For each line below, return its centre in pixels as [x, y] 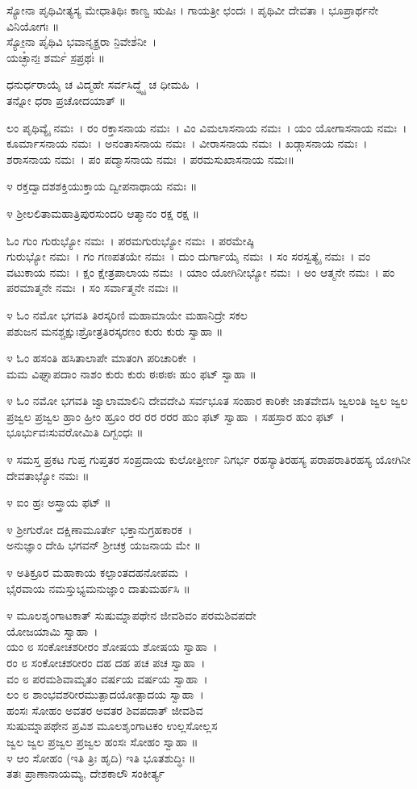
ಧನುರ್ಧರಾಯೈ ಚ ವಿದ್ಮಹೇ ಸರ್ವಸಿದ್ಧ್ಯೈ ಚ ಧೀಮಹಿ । [103, 84]
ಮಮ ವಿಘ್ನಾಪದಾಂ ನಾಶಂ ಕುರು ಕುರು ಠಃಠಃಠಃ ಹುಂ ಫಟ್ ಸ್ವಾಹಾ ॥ [131, 373]
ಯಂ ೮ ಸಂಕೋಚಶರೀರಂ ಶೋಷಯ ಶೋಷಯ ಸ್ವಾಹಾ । [112, 647]
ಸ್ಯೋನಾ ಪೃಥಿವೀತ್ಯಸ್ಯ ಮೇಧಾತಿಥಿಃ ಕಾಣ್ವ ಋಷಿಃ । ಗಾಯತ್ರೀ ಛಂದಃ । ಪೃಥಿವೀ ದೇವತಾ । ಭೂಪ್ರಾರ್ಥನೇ [192, 10]
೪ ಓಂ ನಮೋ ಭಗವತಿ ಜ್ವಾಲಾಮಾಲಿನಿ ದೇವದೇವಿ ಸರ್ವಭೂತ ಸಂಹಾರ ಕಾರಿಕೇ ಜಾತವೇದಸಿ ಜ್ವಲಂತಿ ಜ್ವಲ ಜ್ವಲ [207, 401]
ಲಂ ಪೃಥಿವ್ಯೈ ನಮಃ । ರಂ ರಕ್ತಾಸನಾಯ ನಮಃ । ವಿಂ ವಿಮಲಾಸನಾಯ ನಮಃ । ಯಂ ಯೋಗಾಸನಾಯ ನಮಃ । [207, 127]
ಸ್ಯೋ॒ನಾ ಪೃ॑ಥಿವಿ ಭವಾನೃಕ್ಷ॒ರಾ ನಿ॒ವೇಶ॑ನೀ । [82, 42]
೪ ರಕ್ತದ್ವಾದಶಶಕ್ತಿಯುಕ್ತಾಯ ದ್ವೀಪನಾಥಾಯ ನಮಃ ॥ [102, 186]
